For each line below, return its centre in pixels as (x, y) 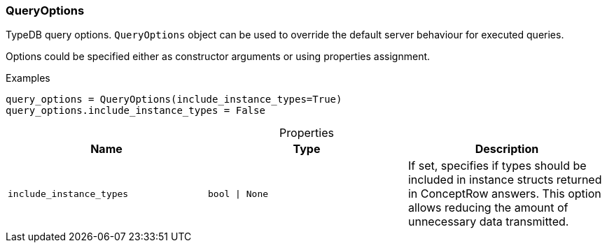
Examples (28, 78)
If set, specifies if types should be (497, 166)
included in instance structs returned (505, 180)
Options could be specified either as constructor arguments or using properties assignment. (218, 57)
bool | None (238, 194)
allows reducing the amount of (488, 208)
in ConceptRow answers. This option (504, 194)
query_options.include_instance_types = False (135, 111)
